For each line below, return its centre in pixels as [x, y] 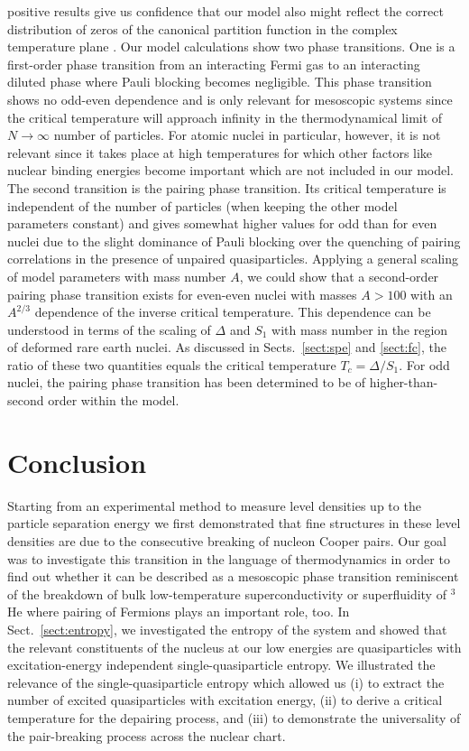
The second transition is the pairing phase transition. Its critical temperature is [227, 187]
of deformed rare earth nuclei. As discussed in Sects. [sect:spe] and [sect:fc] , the [227, 347]
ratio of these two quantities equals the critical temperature [172, 364]
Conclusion [77, 462]
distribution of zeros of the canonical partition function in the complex [202, 28]
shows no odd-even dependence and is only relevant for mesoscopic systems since [230, 99]
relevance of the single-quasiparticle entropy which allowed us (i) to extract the [226, 682]
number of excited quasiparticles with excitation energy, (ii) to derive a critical [225, 700]
